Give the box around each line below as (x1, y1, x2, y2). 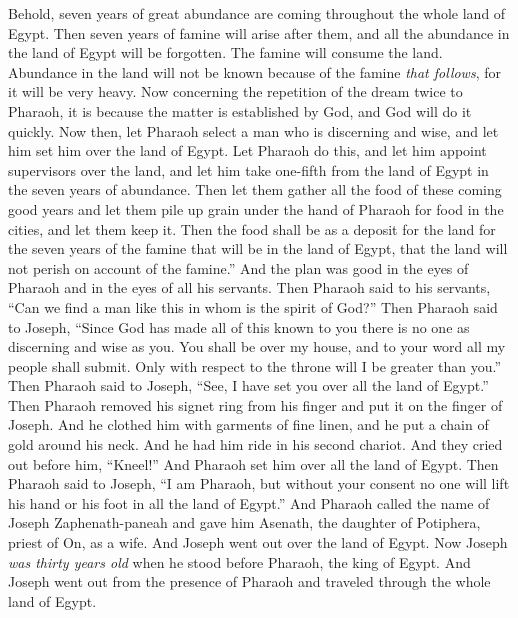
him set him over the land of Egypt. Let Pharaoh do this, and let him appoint (8, 140, 487, 161)
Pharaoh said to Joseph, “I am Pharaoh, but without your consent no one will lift (8, 473, 510, 494)
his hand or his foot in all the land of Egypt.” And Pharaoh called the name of (8, 492, 490, 513)
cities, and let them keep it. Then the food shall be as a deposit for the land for (8, 218, 496, 239)
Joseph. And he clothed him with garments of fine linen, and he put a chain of (8, 414, 489, 435)
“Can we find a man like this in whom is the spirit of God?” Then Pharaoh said (8, 296, 498, 317)
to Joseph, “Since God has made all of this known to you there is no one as (8, 316, 470, 337)
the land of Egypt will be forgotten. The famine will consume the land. (8, 42, 443, 63)
